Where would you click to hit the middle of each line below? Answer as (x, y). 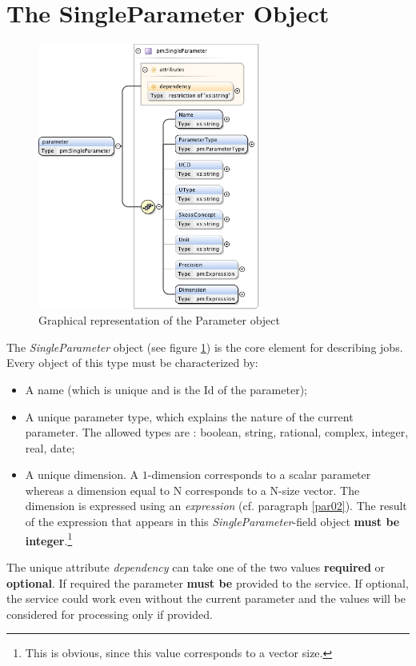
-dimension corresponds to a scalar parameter (259, 475)
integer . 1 (49, 539)
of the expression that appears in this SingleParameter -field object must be (212, 522)
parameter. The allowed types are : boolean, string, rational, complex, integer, (217, 432)
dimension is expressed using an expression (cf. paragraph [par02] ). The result (216, 506)
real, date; (50, 447)
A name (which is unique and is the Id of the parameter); (166, 389)
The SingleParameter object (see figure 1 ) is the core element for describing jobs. (205, 347)
